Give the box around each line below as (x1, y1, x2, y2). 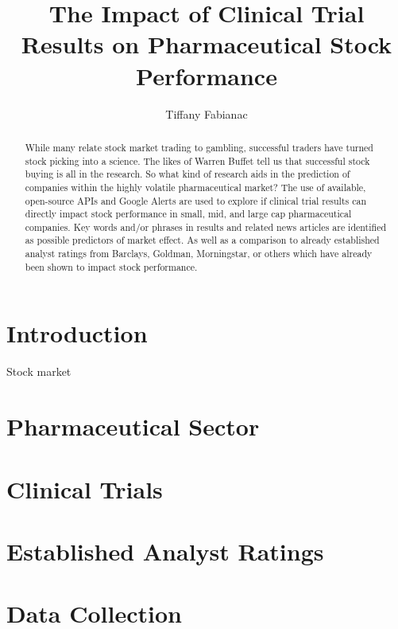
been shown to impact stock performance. (25, 260, 198, 273)
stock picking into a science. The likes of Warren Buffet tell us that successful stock (25, 154, 370, 167)
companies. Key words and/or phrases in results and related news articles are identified (25, 220, 387, 233)
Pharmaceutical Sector (6, 410, 260, 443)
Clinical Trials (6, 472, 163, 505)
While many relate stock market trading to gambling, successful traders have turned (25, 140, 373, 154)
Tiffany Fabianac (165, 105, 248, 122)
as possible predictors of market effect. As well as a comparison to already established (25, 233, 380, 247)
